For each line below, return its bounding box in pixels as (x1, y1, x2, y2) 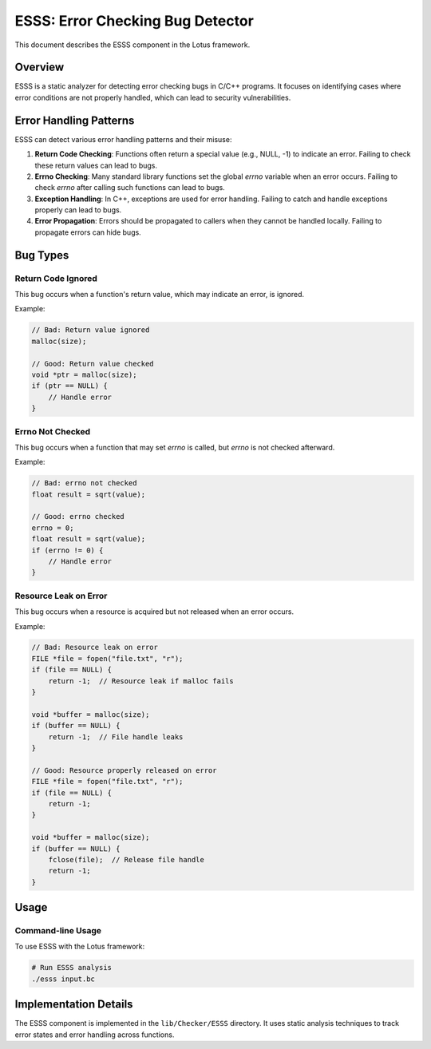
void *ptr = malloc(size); (31, 370, 137, 379)
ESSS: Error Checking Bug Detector (14, 12, 255, 30)
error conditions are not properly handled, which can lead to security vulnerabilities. (14, 93, 291, 102)
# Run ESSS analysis (31, 963, 112, 972)
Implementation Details (14, 998, 133, 1011)
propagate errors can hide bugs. (34, 228, 141, 237)
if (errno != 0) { (31, 545, 104, 555)
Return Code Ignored (14, 272, 97, 283)
